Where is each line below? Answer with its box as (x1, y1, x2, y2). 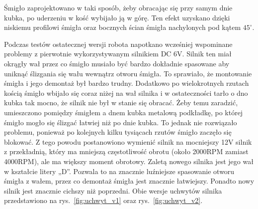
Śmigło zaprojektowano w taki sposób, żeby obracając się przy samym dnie (4, 2, 233, 12)
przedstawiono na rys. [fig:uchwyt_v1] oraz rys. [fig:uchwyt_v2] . (4, 195, 203, 206)
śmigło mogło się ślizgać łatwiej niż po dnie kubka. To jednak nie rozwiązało (4, 117, 237, 127)
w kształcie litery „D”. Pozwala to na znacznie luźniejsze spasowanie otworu (4, 166, 235, 176)
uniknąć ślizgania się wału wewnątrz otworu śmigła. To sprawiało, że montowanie (4, 68, 252, 78)
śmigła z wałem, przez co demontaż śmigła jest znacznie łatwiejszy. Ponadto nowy (4, 176, 255, 186)
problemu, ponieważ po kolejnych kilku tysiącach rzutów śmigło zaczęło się (4, 127, 232, 137)
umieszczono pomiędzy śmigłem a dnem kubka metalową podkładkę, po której (4, 107, 243, 117)
